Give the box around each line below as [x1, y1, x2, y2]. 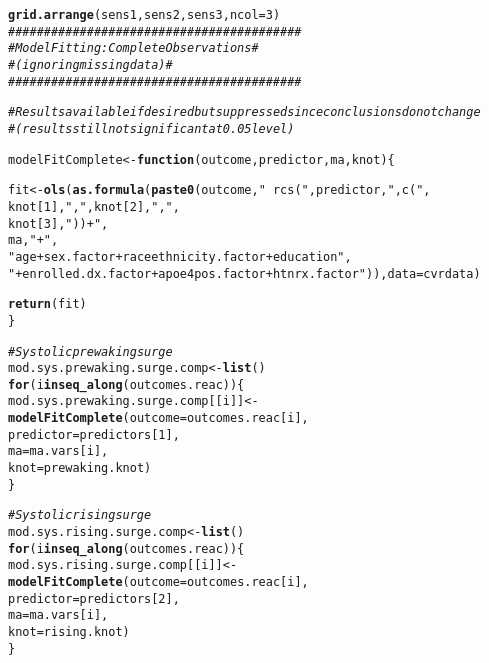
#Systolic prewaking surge [8, 344, 173, 359]
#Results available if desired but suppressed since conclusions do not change [8, 105, 481, 120]
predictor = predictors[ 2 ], [8, 591, 180, 606]
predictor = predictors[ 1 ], [8, 427, 180, 442]
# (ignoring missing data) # [8, 57, 173, 72]
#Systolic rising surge [8, 508, 152, 523]
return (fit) [8, 297, 87, 312]
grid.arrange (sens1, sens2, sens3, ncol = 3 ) [8, 8, 281, 22]
